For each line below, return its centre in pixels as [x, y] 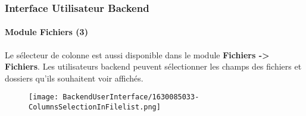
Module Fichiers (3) [46, 32]
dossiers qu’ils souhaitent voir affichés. [74, 78]
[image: [44, 97]
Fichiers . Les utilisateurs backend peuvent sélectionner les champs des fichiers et [153, 66]
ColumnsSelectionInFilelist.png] [95, 107]
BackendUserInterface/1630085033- [131, 97]
